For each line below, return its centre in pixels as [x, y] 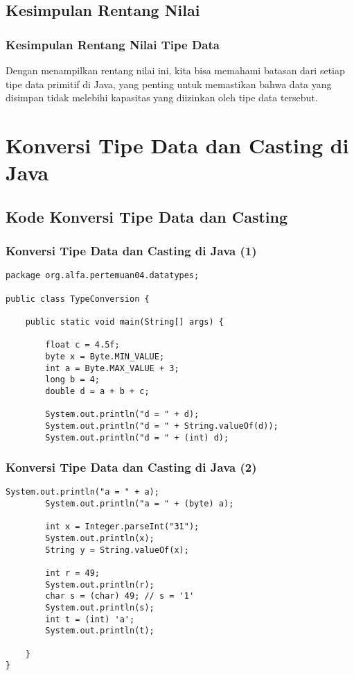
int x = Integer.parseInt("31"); [122, 527]
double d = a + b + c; [97, 391]
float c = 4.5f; [82, 345]
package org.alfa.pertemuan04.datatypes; [103, 276]
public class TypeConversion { [78, 299]
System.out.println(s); [100, 607]
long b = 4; [73, 380]
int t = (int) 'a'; [90, 619]
